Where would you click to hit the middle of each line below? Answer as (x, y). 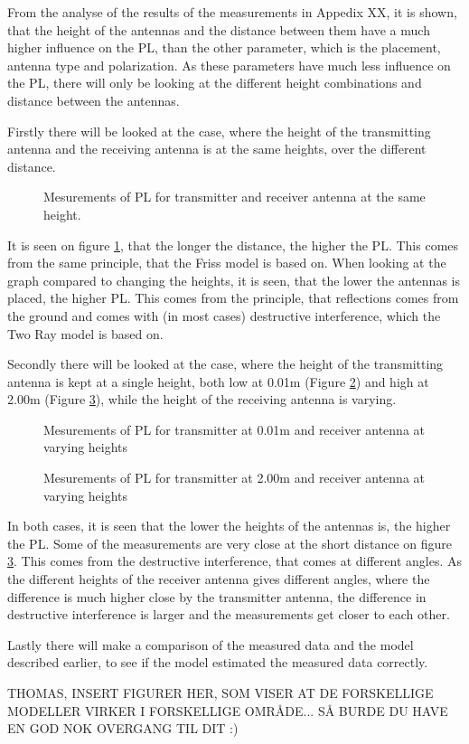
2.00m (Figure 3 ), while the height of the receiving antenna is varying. (202, 399)
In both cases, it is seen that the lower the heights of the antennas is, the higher (229, 526)
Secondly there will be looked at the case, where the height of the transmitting (225, 364)
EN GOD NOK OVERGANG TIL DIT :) (123, 728)
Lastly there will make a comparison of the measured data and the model (211, 644)
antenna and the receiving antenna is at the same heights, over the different (217, 149)
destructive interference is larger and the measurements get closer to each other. (229, 614)
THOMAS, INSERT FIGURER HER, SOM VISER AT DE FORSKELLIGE (220, 692)
